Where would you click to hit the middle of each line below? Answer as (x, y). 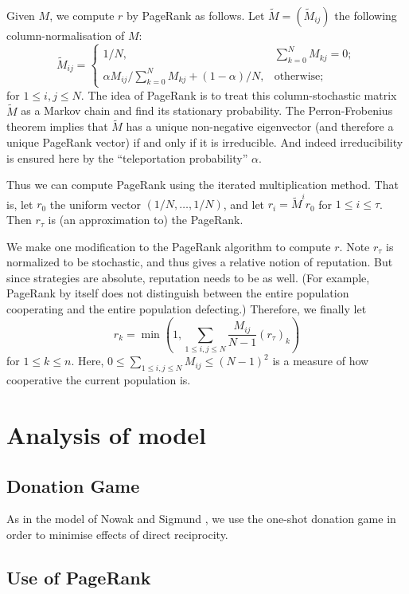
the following (366, 15)
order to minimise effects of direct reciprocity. (117, 534)
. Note (354, 246)
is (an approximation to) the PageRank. (146, 220)
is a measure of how (321, 361)
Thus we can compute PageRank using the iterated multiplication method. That (203, 185)
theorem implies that (57, 126)
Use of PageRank (79, 577)
